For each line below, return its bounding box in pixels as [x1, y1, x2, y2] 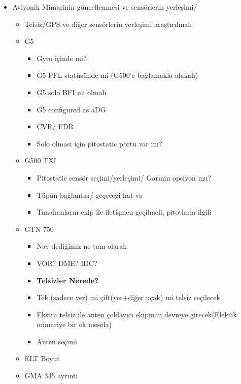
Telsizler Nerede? [37, 275, 98, 285]
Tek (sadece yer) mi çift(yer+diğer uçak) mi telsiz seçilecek [37, 292, 220, 303]
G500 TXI [24, 155, 56, 166]
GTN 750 [24, 223, 54, 234]
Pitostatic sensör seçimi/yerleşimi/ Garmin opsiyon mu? [37, 172, 212, 183]
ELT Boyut [24, 353, 60, 364]
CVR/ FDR [37, 121, 74, 132]
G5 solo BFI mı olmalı [37, 86, 107, 97]
